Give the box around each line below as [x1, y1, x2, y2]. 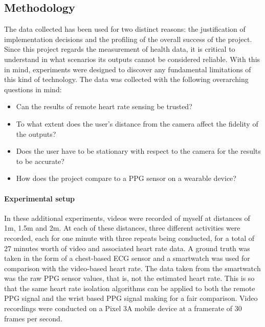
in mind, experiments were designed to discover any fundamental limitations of [4, 64, 251, 74]
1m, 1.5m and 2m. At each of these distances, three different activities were [4, 222, 240, 233]
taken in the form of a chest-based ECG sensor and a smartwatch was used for [4, 253, 250, 263]
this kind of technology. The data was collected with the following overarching [4, 74, 249, 85]
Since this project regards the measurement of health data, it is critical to [4, 44, 235, 54]
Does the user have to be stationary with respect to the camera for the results [16, 146, 261, 156]
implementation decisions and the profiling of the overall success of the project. [4, 33, 252, 44]
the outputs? [16, 128, 56, 139]
